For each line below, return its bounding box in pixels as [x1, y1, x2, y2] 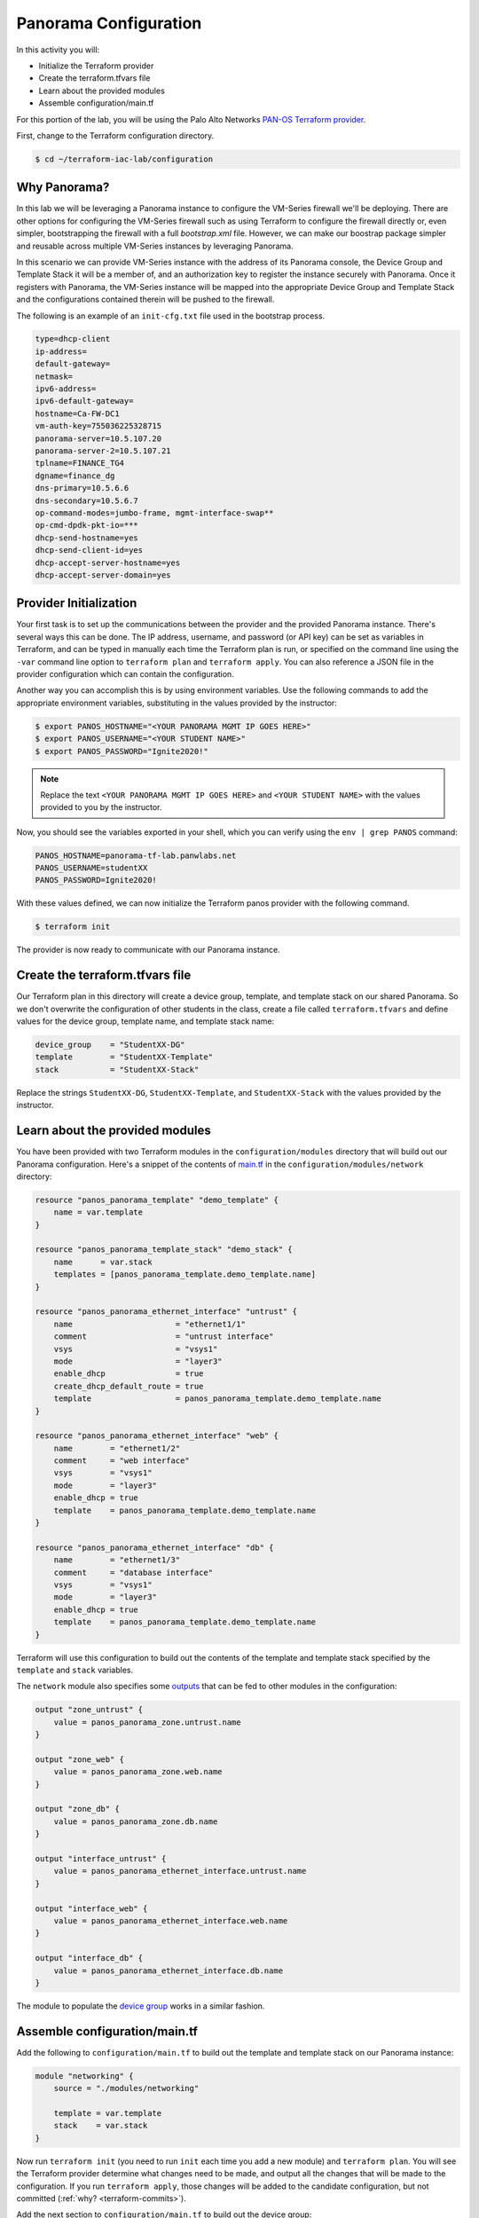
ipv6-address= [35, 384, 97, 394]
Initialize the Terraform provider [38, 60, 154, 71]
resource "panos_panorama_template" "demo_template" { [35, 1194, 279, 1205]
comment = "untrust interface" [53, 1332, 274, 1341]
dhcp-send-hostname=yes [35, 532, 139, 543]
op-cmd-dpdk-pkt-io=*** [35, 520, 139, 531]
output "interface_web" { [35, 1903, 148, 1914]
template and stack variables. [16, 1664, 133, 1675]
